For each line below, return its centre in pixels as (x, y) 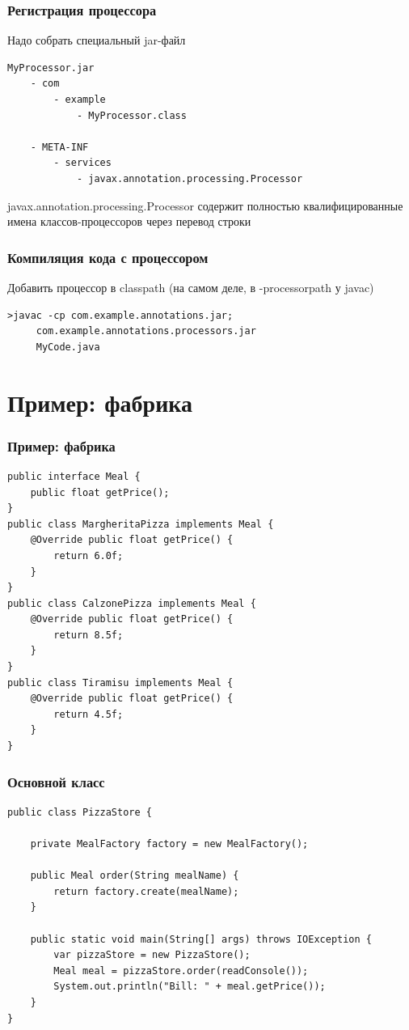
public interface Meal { (74, 476)
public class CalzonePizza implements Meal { (132, 603)
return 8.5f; (89, 635)
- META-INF (59, 147)
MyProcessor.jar (51, 68)
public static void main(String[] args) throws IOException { (201, 939)
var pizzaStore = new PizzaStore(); (152, 955)
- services (82, 163)
